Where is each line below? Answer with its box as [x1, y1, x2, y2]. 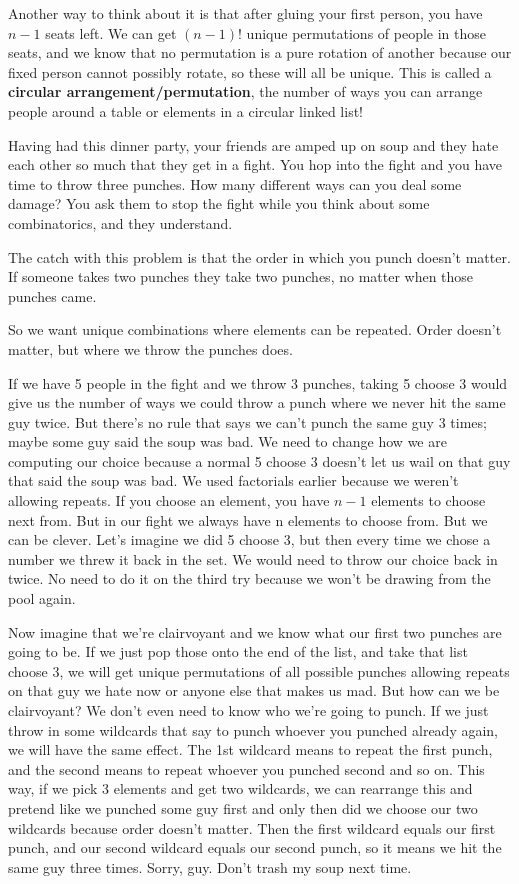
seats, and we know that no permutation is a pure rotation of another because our [8, 42, 512, 63]
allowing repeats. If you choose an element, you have [8, 490, 330, 511]
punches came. [8, 285, 97, 306]
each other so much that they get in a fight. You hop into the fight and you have [8, 154, 503, 175]
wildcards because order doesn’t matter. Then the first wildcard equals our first [8, 817, 496, 838]
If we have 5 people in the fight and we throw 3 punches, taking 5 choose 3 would [8, 372, 508, 393]
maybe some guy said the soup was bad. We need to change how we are [8, 431, 447, 452]
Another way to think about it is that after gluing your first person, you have [8, 3, 483, 23]
